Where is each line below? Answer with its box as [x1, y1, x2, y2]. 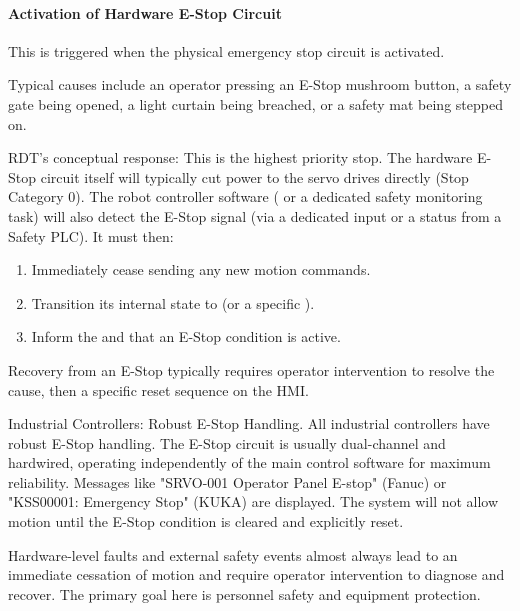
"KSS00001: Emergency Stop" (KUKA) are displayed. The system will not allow [8, 491, 499, 512]
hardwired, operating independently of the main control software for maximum [8, 452, 491, 473]
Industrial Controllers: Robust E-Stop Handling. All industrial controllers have [8, 413, 490, 434]
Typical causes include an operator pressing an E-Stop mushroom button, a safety [8, 74, 512, 95]
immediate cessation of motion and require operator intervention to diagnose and [8, 564, 505, 585]
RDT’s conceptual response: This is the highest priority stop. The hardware [8, 147, 473, 168]
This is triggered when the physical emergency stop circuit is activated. [8, 40, 445, 61]
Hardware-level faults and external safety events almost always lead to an [8, 544, 458, 565]
